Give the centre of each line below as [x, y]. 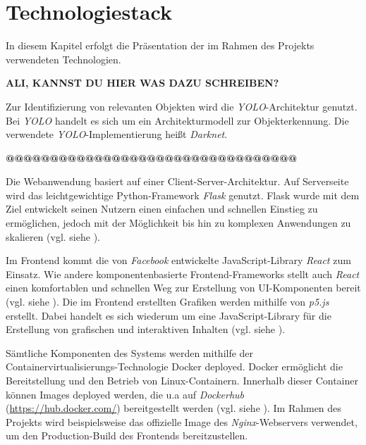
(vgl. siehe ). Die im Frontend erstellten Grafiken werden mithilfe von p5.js [167, 302]
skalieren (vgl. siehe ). [53, 236]
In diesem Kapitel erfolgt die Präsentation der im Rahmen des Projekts [160, 45]
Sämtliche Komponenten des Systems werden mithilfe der [130, 352]
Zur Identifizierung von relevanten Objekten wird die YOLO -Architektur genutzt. [182, 106]
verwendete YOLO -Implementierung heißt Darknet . [117, 134]
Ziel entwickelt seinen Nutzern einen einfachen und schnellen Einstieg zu [162, 209]
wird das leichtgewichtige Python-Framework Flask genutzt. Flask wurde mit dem [183, 195]
